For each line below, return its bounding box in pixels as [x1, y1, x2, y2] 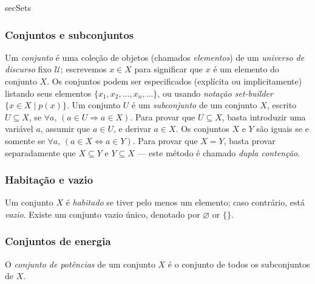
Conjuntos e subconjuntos [5, 27, 134, 42]
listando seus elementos [5, 86, 92, 99]
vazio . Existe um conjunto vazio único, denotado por [5, 207, 200, 220]
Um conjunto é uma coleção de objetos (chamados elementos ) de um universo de [5, 50, 305, 63]
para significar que [134, 63, 203, 75]
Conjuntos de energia [5, 234, 111, 249]
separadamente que [5, 146, 76, 159]
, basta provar [223, 134, 276, 147]
